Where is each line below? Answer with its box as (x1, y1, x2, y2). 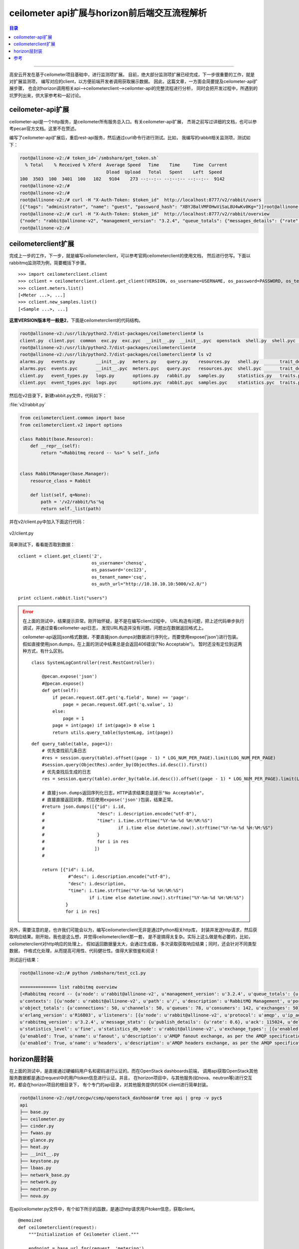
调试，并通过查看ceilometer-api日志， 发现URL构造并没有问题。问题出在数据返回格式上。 (22, 625, 206, 631)
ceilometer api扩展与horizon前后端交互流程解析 (9, 7, 207, 18)
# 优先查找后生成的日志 (41, 769, 91, 774)
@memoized (18, 1218, 42, 1224)
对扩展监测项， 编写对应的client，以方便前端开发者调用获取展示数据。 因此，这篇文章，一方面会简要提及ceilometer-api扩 (9, 78, 258, 84)
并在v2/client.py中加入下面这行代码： (9, 519, 86, 525)
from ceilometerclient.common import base (19, 415, 125, 421)
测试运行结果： (9, 957, 40, 963)
